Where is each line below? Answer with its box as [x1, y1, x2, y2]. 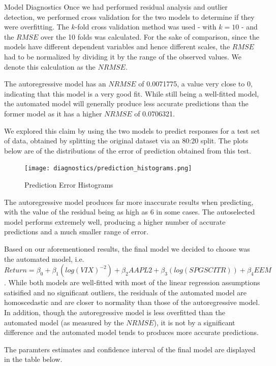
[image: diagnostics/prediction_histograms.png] [24, 165, 192, 172]
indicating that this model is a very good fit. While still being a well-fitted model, [4, 88, 259, 99]
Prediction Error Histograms [24, 179, 113, 190]
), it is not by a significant [154, 317, 235, 327]
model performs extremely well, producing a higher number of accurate [4, 216, 226, 227]
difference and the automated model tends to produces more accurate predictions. [4, 327, 259, 338]
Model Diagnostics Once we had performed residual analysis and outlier [4, 2, 228, 12]
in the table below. [4, 354, 63, 364]
